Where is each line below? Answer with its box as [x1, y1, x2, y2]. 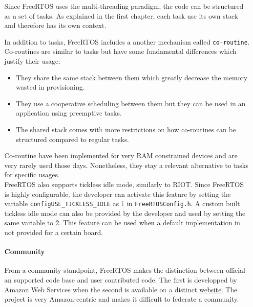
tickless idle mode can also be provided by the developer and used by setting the [4, 208, 246, 218]
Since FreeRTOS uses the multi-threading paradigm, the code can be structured [4, 1, 244, 11]
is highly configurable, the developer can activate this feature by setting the [4, 189, 231, 199]
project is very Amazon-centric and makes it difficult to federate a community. [4, 294, 239, 304]
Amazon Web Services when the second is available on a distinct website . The [4, 284, 237, 294]
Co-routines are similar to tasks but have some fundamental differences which [4, 46, 237, 56]
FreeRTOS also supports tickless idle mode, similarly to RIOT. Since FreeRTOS [4, 179, 244, 189]
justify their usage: [4, 56, 61, 66]
